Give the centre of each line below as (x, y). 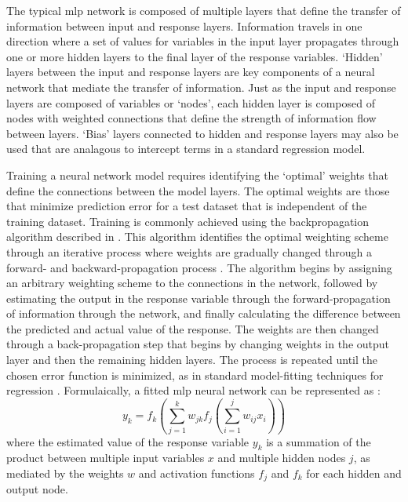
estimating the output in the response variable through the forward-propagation (199, 298)
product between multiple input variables (106, 458)
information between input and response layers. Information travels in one (184, 25)
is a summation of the (319, 441)
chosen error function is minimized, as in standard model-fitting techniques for (195, 375)
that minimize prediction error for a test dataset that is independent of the (187, 206)
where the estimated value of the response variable (128, 441)
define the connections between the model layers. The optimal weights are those (198, 190)
